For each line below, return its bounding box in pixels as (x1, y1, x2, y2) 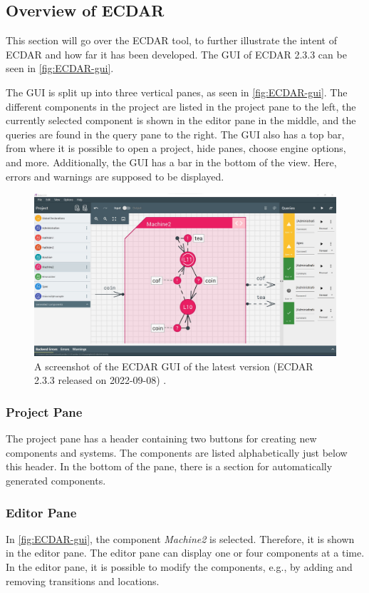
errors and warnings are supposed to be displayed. (6, 168, 224, 183)
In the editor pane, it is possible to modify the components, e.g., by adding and (6, 559, 353, 574)
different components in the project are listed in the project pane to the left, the (6, 98, 356, 113)
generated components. (6, 473, 106, 488)
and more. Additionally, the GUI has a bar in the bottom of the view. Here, (6, 154, 337, 169)
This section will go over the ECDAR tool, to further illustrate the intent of (6, 33, 337, 48)
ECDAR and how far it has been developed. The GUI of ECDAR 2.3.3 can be (6, 46, 347, 61)
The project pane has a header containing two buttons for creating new (6, 431, 317, 446)
